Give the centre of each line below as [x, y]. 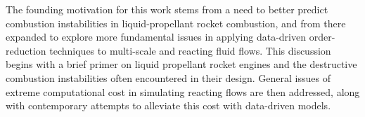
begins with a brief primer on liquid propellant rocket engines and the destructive [181, 64]
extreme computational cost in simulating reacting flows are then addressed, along [183, 91]
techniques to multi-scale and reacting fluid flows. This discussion [190, 50]
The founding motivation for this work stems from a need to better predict [167, 9]
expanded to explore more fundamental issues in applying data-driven [156, 37]
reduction [26, 50]
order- [322, 37]
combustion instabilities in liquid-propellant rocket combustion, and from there [176, 23]
